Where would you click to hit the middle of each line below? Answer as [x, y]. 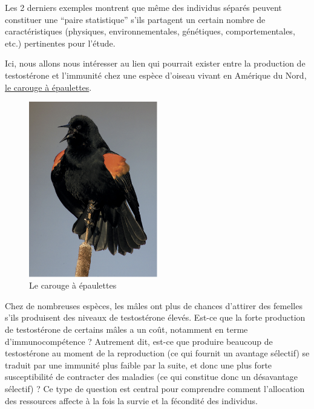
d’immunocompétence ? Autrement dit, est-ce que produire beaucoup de [139, 341]
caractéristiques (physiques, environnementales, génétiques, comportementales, [150, 31]
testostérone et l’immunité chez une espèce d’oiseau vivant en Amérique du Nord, [156, 75]
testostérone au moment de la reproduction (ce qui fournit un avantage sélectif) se [157, 353]
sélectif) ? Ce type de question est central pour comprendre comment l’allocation [155, 388]
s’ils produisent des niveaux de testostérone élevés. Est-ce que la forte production [155, 317]
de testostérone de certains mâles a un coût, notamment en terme [126, 329]
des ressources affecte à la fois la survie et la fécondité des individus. [131, 400]
